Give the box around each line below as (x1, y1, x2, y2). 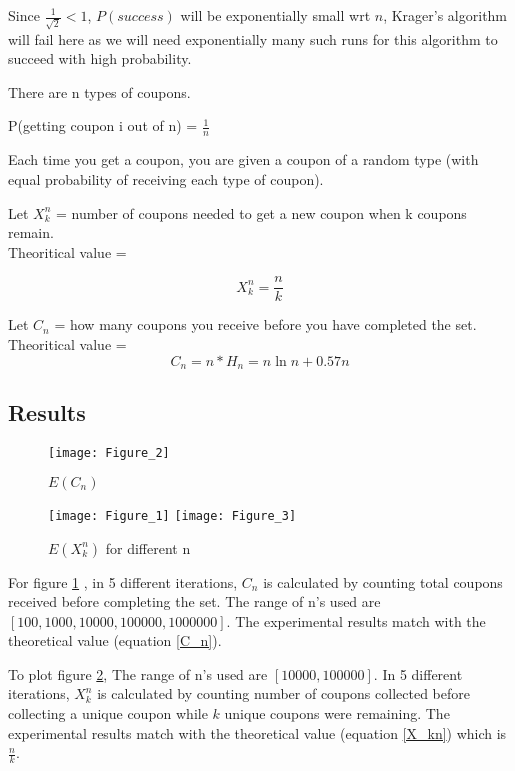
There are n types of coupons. (8, 81, 191, 102)
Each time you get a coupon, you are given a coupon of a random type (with (8, 149, 479, 170)
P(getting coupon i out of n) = (8, 115, 198, 136)
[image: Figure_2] (48, 446, 170, 461)
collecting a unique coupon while (8, 703, 208, 724)
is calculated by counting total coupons (263, 571, 503, 592)
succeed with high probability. (8, 48, 192, 69)
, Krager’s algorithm (383, 5, 508, 25)
